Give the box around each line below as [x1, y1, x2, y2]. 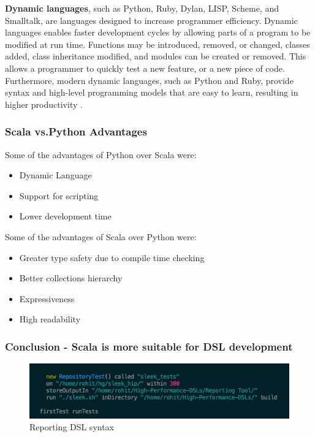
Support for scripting [19, 189, 99, 202]
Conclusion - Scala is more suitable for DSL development [5, 338, 293, 354]
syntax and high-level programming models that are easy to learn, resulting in [5, 86, 298, 99]
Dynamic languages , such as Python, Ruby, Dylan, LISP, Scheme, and [5, 2, 279, 14]
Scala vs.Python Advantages [5, 124, 147, 139]
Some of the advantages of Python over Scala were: [5, 148, 197, 161]
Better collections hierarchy [19, 272, 123, 284]
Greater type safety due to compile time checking [19, 251, 205, 264]
